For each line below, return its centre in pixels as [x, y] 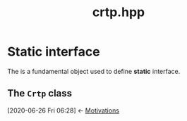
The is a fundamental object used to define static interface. [94, 71]
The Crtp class [40, 93]
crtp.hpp [119, 12]
